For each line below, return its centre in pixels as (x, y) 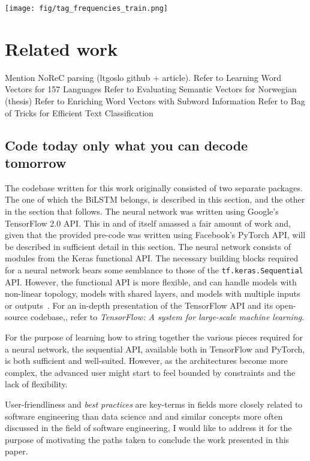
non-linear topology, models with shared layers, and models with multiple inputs (153, 293)
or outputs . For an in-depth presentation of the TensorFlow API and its (139, 305)
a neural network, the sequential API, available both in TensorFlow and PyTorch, (155, 349)
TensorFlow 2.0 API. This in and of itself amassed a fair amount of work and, (148, 223)
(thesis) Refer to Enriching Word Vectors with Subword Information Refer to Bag (155, 100)
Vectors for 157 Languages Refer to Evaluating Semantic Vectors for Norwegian (151, 89)
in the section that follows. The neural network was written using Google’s (142, 211)
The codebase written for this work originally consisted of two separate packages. (154, 187)
